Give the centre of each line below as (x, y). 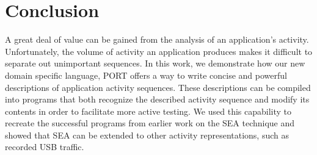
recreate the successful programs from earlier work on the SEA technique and (150, 123)
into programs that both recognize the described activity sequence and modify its (157, 99)
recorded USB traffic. (45, 147)
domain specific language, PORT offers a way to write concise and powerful (146, 75)
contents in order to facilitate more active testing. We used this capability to (148, 111)
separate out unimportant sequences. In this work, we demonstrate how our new (155, 63)
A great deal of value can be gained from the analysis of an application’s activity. (157, 39)
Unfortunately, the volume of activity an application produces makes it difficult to (159, 51)
